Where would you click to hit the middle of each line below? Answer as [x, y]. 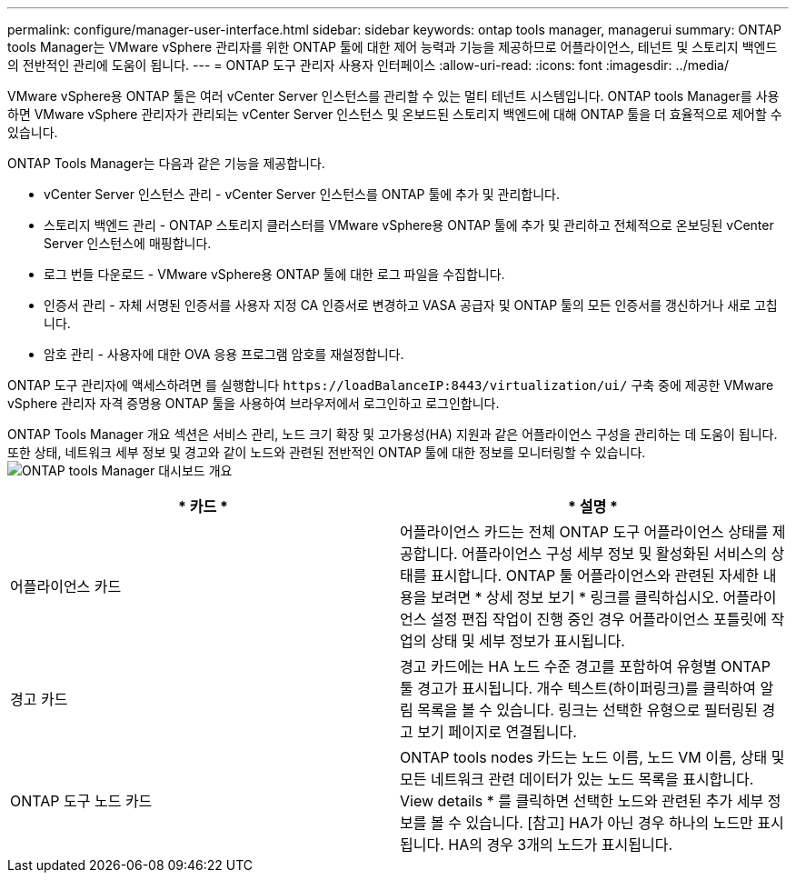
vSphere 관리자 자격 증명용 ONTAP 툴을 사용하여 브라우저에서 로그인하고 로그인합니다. [254, 403]
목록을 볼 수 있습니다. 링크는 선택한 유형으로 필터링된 [587, 710]
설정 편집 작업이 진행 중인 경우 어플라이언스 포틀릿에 [599, 619]
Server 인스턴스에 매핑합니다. [128, 243]
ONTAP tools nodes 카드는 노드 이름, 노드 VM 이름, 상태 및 [592, 757]
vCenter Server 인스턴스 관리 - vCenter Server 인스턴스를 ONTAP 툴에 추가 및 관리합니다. [302, 194]
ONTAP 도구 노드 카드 [81, 801]
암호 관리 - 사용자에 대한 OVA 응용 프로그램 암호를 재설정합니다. [224, 354]
